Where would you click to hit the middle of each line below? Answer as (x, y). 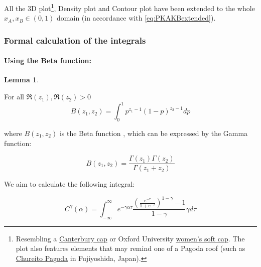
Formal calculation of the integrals (75, 40)
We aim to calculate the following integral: (70, 184)
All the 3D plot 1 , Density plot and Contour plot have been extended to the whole (129, 7)
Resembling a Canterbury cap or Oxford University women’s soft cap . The (130, 238)
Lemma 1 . (22, 80)
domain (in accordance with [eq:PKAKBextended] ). (136, 18)
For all (14, 97)
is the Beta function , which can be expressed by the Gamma (154, 133)
